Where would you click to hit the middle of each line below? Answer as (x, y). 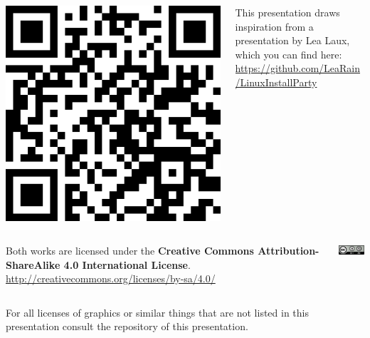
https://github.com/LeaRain (298, 68)
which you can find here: (289, 54)
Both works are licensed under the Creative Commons (130, 251)
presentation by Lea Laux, (292, 40)
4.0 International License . (127, 264)
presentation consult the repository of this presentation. (127, 326)
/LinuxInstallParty (276, 82)
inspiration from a (274, 26)
